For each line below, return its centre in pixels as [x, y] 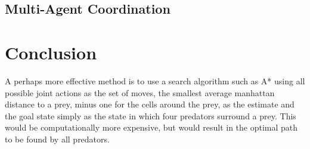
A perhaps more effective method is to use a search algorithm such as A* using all [155, 80]
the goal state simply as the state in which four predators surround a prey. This [151, 115]
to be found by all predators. [57, 139]
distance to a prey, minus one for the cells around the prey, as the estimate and [150, 104]
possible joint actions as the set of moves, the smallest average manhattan [140, 92]
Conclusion [51, 52]
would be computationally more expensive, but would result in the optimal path [151, 127]
